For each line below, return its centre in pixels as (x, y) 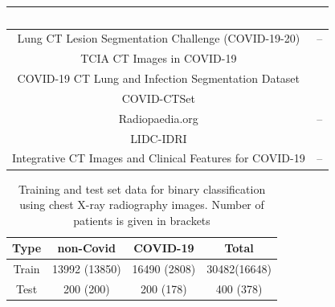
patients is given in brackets (142, 220)
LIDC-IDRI (159, 138)
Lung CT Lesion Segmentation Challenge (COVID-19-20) (159, 38)
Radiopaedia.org (158, 118)
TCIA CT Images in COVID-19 (159, 58)
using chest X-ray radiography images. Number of (142, 205)
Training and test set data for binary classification (142, 188)
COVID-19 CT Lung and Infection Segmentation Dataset (159, 78)
